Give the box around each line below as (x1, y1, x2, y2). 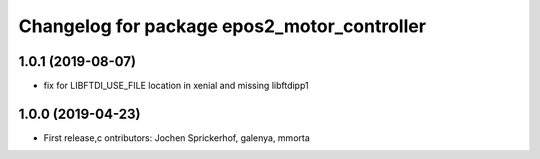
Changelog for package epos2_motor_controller (18, 15, 427, 37)
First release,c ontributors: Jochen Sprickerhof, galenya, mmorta (43, 131, 310, 144)
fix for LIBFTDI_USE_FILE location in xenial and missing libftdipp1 (43, 80, 309, 92)
